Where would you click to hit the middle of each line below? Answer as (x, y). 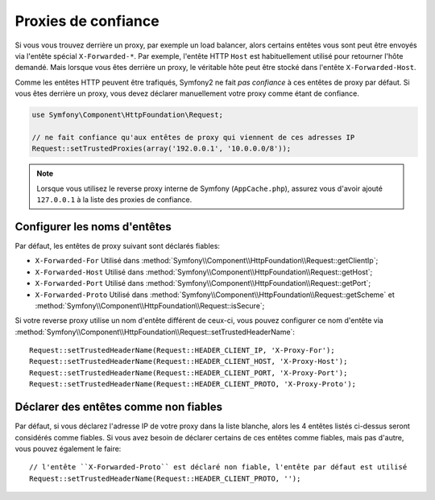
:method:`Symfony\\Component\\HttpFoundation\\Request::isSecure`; (150, 305)
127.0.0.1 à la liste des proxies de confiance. (114, 200)
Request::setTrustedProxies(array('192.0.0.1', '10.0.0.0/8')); (162, 149)
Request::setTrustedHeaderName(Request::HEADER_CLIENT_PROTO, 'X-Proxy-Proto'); (193, 384)
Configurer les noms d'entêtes (93, 227)
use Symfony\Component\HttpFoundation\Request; (127, 115)
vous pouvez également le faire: (68, 448)
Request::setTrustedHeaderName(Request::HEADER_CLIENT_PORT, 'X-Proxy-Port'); (188, 373)
